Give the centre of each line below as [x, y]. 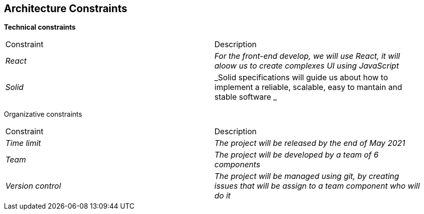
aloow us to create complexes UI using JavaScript [307, 66]
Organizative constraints [43, 114]
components [237, 165]
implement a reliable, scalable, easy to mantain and [308, 87]
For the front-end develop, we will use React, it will [307, 56]
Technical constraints [40, 27]
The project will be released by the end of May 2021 [310, 143]
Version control [33, 186]
